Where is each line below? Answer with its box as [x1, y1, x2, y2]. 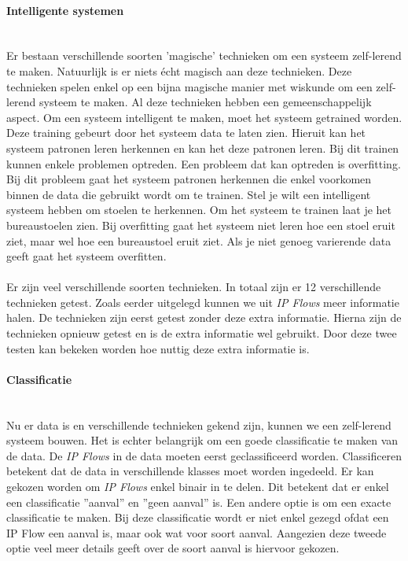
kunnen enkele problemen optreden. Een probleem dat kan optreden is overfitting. [6, 155, 401, 172]
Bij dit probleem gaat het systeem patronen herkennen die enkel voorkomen [6, 171, 372, 187]
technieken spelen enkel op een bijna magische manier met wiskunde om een [6, 78, 373, 94]
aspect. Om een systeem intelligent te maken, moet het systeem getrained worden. [6, 109, 402, 125]
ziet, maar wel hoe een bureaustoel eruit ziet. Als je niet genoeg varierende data [6, 232, 391, 249]
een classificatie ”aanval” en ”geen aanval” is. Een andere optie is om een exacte [6, 493, 391, 510]
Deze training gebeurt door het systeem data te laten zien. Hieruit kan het [6, 124, 366, 141]
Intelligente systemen [6, 2, 124, 18]
